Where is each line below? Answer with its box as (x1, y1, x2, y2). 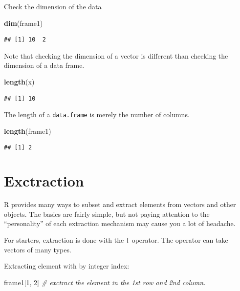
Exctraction (4, 171, 84, 191)
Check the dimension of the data (4, 1, 102, 11)
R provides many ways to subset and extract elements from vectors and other (4, 199, 236, 209)
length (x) (4, 76, 35, 86)
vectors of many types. (4, 244, 71, 254)
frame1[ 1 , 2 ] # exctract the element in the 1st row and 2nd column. (4, 277, 206, 287)
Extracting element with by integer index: (4, 261, 130, 271)
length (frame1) (4, 125, 51, 136)
